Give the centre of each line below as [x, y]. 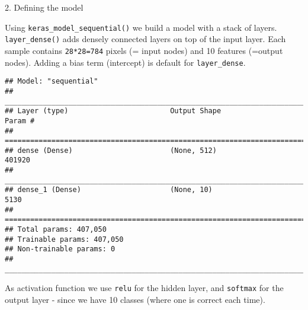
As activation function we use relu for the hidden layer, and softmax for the [144, 288]
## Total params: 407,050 [56, 230]
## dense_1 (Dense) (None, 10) [109, 190]
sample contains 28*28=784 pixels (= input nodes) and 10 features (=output [144, 50]
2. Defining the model [44, 7]
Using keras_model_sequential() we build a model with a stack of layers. [141, 27]
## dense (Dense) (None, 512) [111, 150]
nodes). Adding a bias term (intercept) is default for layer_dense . [125, 62]
